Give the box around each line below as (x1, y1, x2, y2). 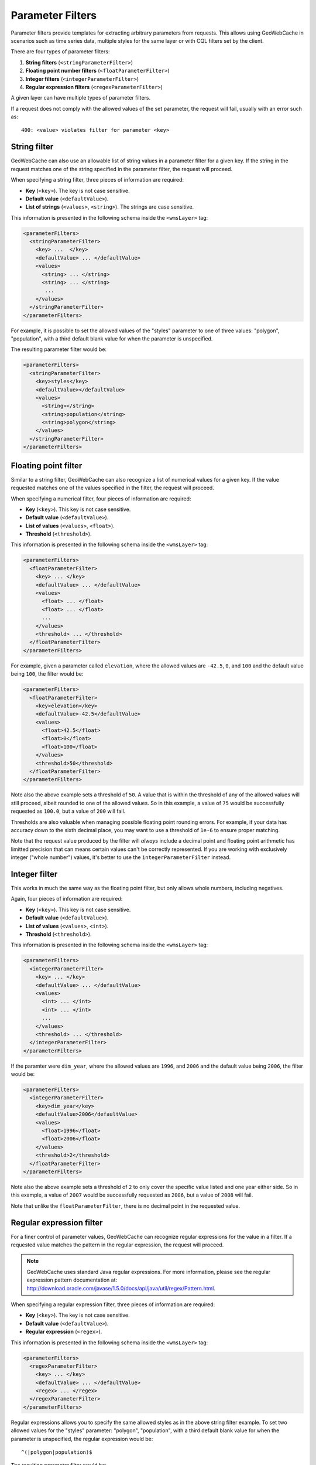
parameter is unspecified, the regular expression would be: (11, 1435, 153, 1442)
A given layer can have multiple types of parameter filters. (11, 94, 151, 101)
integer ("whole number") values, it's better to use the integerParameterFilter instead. (11, 854, 231, 861)
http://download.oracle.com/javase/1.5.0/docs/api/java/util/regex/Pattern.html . (26, 1285, 216, 1292)
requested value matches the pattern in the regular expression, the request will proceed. (11, 1241, 224, 1248)
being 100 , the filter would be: (11, 670, 84, 677)
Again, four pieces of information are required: (11, 895, 123, 902)
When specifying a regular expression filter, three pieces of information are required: (11, 1301, 215, 1308)
